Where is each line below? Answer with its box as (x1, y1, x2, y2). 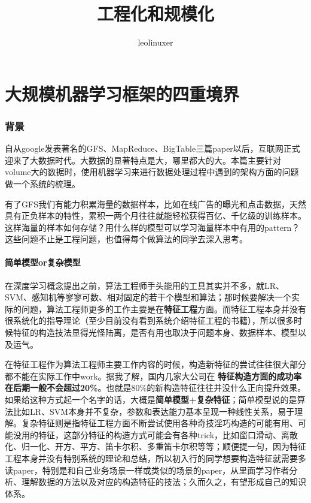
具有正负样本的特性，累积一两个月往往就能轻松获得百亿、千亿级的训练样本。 (5, 209, 306, 222)
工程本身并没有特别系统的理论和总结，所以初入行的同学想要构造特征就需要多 (5, 451, 306, 464)
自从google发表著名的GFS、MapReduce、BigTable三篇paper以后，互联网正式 (5, 142, 300, 155)
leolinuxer (138, 36, 173, 49)
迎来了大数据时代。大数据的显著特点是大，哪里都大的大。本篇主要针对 (5, 153, 281, 166)
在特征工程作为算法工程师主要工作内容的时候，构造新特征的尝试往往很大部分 (5, 358, 306, 371)
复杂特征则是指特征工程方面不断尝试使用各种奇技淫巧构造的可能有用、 (21, 417, 298, 429)
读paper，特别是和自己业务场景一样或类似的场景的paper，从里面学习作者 (5, 463, 289, 476)
